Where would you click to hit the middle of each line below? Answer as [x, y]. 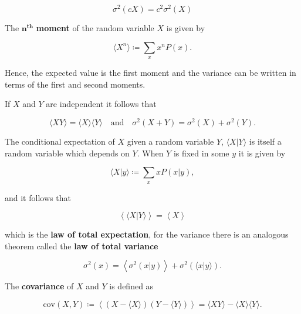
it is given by [262, 153]
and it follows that [38, 197]
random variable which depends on [67, 153]
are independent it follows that [101, 104]
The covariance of [39, 286]
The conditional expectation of [60, 141]
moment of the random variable [95, 28]
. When [150, 153]
